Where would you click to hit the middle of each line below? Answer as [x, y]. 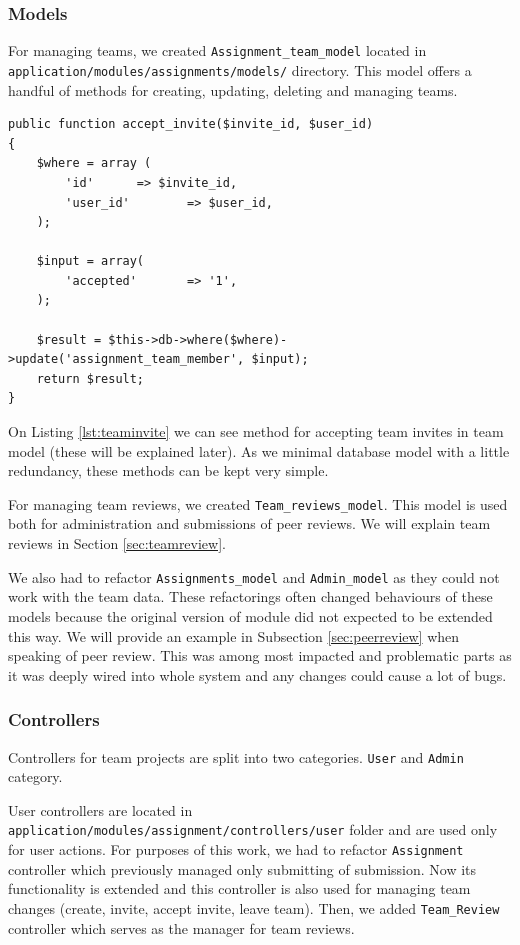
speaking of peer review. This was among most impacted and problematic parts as [260, 655]
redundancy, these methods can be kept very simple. [168, 470]
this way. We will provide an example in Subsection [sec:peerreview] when [234, 635]
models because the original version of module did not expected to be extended [250, 615]
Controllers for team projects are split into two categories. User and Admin [236, 756]
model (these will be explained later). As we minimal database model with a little [259, 450]
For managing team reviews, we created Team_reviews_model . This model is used [258, 503]
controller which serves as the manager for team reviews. [181, 927]
